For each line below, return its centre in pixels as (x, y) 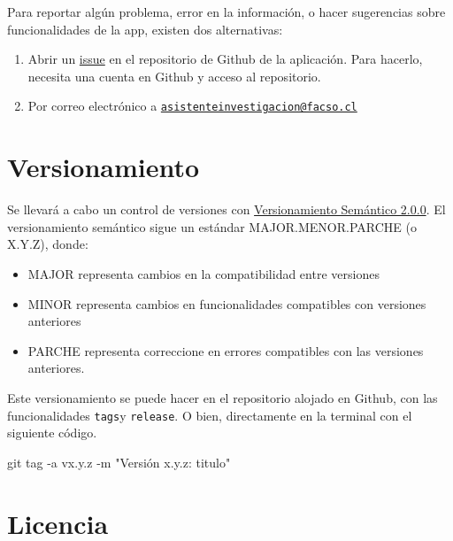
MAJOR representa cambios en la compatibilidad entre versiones (203, 273)
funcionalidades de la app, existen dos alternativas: (145, 29)
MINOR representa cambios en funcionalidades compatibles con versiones (227, 303)
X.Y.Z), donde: (48, 244)
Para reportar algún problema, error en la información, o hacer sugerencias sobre (226, 12)
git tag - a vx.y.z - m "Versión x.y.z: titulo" (119, 462)
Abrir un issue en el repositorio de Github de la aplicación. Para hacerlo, (225, 59)
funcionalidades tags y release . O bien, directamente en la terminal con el (210, 415)
